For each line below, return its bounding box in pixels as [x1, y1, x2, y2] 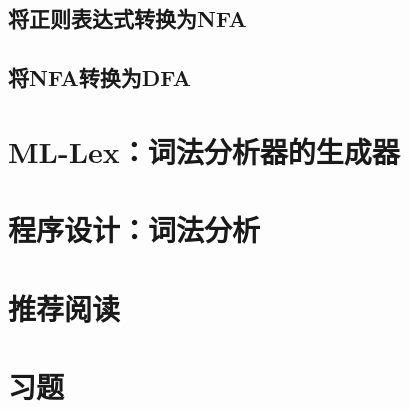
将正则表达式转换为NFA [8, 3, 247, 34]
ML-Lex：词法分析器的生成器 [8, 130, 400, 171]
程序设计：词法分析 [8, 209, 261, 250]
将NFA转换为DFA [8, 62, 191, 93]
